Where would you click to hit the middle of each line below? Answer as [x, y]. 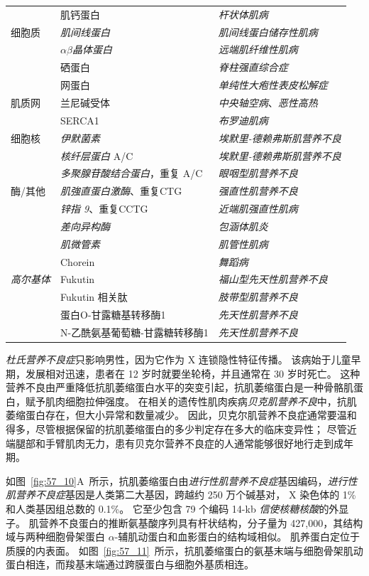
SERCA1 [80, 120]
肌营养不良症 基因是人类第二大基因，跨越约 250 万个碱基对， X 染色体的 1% [181, 495]
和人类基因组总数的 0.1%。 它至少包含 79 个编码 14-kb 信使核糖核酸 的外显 [177, 508]
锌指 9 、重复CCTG [104, 209]
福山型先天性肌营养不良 [273, 279]
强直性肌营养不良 [258, 191]
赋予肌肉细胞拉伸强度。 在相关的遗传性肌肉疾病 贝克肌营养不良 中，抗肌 [191, 401]
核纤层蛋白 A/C [97, 155]
